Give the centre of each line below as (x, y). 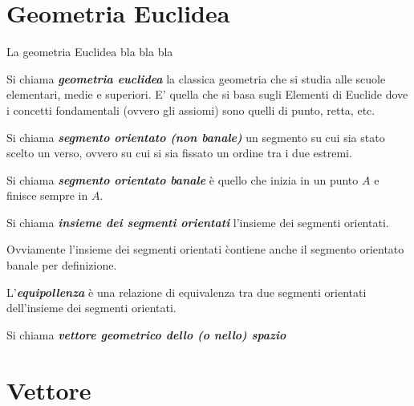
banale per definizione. (62, 265)
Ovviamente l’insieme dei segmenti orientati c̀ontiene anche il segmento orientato (205, 249)
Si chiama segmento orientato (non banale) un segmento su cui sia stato (196, 137)
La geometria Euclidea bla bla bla (90, 52)
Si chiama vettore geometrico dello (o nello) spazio (146, 334)
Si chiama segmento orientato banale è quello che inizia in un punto (183, 179)
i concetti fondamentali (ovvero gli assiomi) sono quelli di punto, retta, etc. (191, 110)
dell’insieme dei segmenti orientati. (91, 308)
